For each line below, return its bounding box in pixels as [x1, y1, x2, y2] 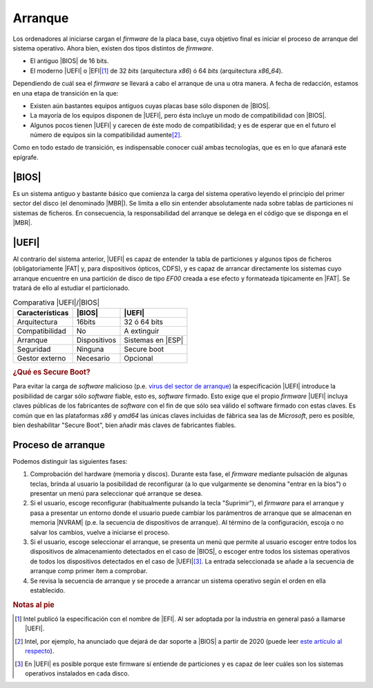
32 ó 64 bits [124, 317, 164, 327]
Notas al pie [12, 599, 55, 609]
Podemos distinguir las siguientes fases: [12, 457, 128, 465]
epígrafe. [12, 153, 39, 161]
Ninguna [76, 344, 104, 354]
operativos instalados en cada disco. [25, 669, 130, 678]
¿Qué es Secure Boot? [12, 368, 91, 377]
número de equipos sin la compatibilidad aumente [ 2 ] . [30, 131, 182, 139]
